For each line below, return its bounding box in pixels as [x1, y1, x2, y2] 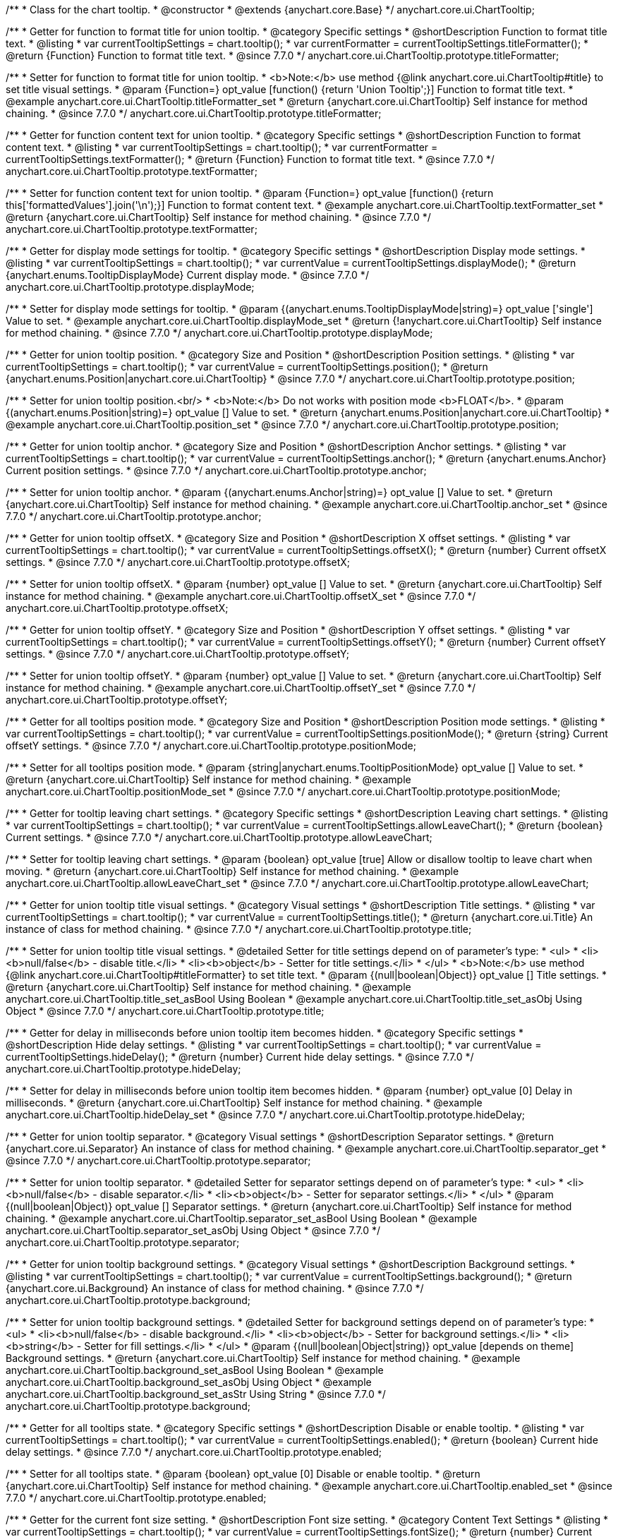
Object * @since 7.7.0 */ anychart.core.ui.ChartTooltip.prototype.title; [6, 1005, 325, 1017]
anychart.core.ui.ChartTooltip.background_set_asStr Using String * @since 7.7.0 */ [6, 1388, 386, 1400]
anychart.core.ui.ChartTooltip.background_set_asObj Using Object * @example [6, 1376, 372, 1388]
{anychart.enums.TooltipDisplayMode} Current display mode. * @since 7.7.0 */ [6, 269, 369, 281]
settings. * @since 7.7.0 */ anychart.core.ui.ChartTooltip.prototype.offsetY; [6, 648, 349, 660]
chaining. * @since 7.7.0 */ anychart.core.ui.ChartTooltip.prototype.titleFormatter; [6, 107, 382, 119]
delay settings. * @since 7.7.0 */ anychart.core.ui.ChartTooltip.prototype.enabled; [6, 1446, 382, 1458]
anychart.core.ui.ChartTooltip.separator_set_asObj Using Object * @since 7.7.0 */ [6, 1224, 381, 1236]
